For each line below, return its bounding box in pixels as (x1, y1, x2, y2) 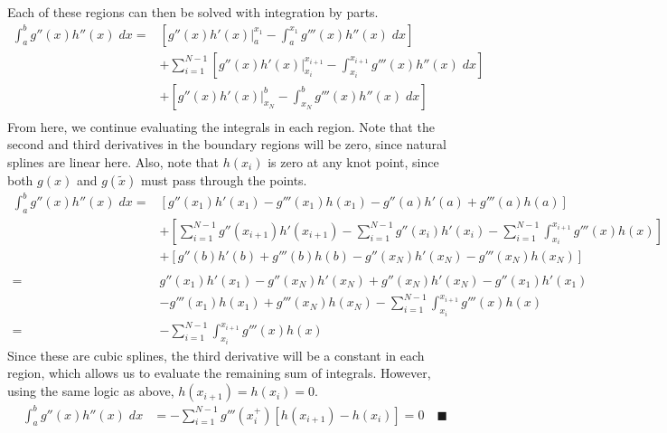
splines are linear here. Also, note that (7, 152, 220, 171)
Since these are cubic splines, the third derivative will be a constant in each (7, 345, 425, 364)
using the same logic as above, (7, 381, 174, 400)
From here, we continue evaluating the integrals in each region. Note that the (7, 117, 435, 136)
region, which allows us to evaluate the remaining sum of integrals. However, (7, 363, 431, 382)
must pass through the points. (140, 170, 307, 189)
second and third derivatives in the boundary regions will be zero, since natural (7, 135, 446, 154)
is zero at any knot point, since (268, 152, 439, 171)
